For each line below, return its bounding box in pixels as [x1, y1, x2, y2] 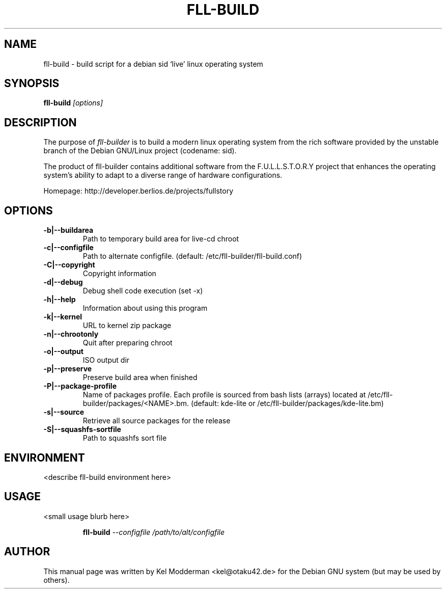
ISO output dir [82, 356, 130, 365]
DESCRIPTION [4, 116, 77, 129]
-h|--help [43, 295, 76, 304]
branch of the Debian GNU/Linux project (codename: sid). [43, 146, 237, 155]
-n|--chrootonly [43, 330, 99, 339]
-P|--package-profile [43, 382, 117, 391]
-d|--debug [43, 278, 83, 287]
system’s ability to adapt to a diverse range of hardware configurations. [43, 171, 283, 180]
